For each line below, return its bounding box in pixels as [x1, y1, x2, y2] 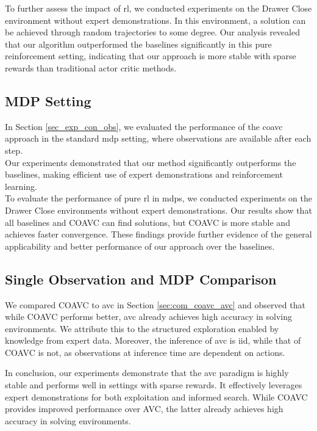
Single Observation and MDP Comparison [5, 269, 277, 288]
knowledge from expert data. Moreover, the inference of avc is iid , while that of [5, 334, 301, 347]
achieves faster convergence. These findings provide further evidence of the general [5, 228, 312, 241]
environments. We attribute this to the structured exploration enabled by [5, 322, 279, 335]
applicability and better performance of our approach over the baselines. [5, 239, 275, 252]
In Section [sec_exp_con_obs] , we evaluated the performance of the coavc [5, 120, 283, 132]
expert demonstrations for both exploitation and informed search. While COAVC [5, 390, 308, 403]
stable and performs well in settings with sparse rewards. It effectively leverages [5, 378, 302, 391]
